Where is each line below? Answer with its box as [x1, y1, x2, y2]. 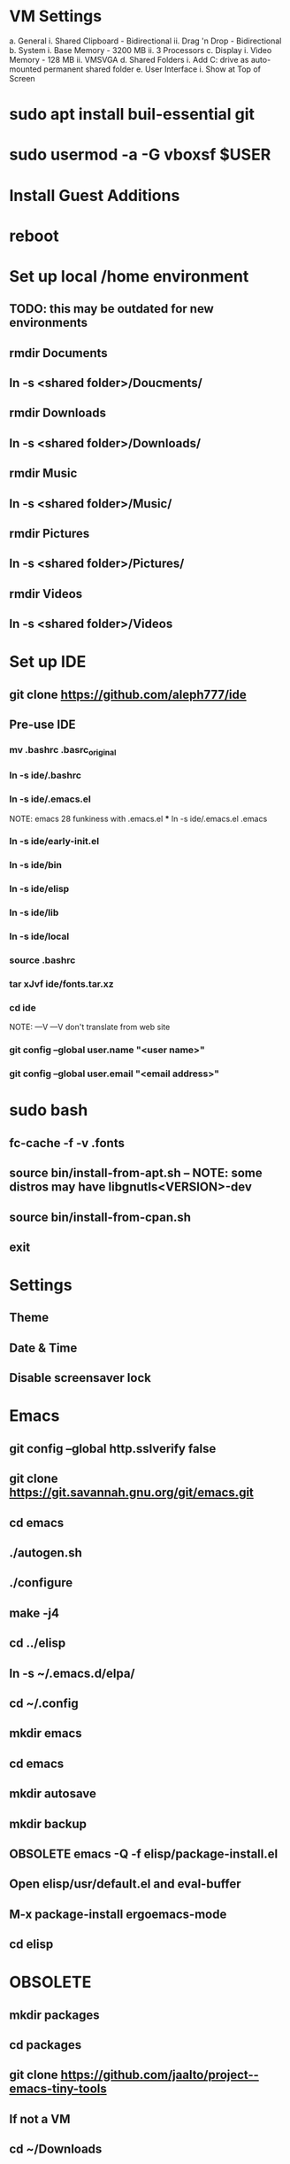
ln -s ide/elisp [9, 883, 70, 896]
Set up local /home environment [9, 266, 249, 286]
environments [9, 315, 88, 330]
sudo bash [9, 1100, 88, 1121]
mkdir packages [9, 2007, 100, 2022]
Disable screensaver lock [9, 1370, 152, 1385]
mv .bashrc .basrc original [9, 744, 117, 758]
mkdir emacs [9, 1726, 82, 1741]
